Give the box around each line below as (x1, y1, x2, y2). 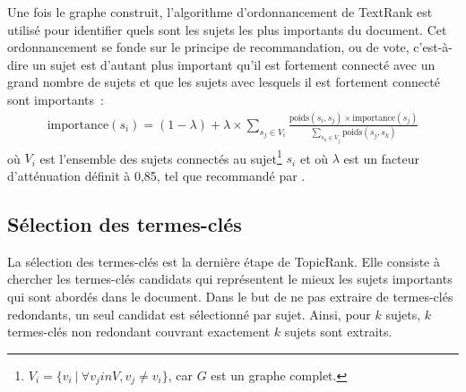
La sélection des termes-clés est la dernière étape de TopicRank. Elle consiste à (7, 251, 440, 270)
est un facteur (343, 149, 420, 167)
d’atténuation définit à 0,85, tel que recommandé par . (7, 166, 306, 184)
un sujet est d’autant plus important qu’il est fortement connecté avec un (32, 55, 436, 73)
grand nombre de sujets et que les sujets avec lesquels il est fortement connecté (7, 72, 440, 91)
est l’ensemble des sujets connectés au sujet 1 (39, 146, 282, 167)
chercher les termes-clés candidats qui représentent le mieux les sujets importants (7, 269, 453, 288)
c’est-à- (413, 38, 453, 56)
